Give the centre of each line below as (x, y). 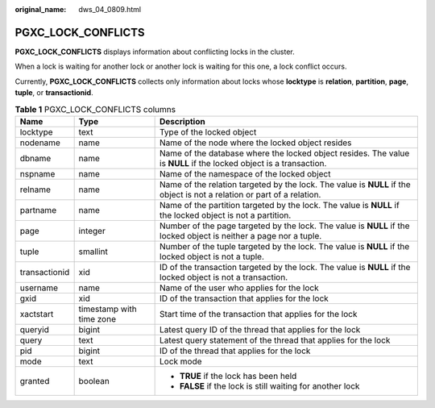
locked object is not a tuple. (212, 256)
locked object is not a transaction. (224, 277)
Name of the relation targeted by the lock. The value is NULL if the (285, 184)
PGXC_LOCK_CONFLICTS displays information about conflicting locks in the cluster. (155, 52)
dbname (35, 158)
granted (35, 381)
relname (35, 189)
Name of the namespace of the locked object (245, 173)
